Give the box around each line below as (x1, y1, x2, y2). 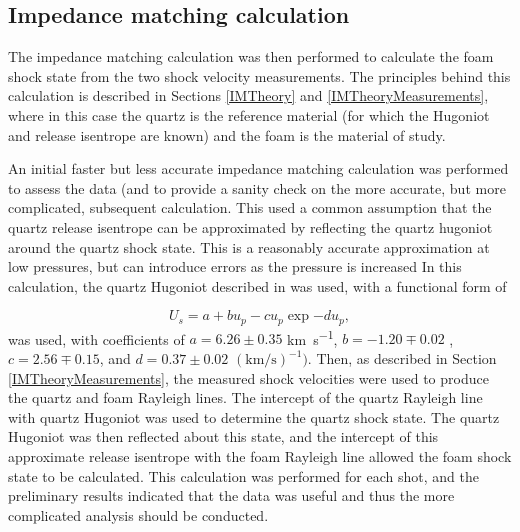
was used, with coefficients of (8, 328, 185, 349)
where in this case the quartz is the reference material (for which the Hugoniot (8, 104, 490, 125)
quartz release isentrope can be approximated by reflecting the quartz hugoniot (8, 216, 493, 237)
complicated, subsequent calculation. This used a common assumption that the (8, 197, 492, 218)
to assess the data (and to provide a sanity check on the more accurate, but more (8, 177, 506, 198)
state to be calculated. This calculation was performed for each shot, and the (8, 465, 479, 486)
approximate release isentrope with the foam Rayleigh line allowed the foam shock (8, 446, 512, 466)
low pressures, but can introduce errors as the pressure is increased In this (8, 256, 462, 277)
